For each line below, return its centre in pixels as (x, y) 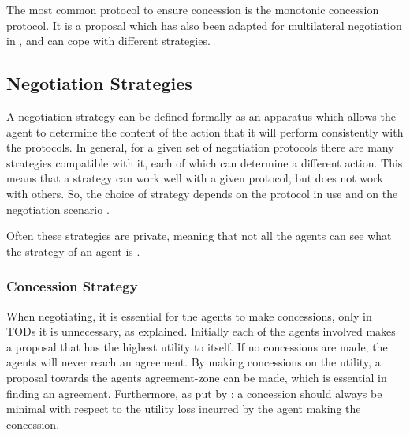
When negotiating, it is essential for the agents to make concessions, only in (189, 315)
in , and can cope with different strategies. (108, 41)
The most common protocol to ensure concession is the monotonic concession (193, 9)
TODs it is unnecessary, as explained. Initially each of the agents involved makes (201, 331)
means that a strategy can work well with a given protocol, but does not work (195, 178)
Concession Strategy (72, 286)
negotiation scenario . (58, 209)
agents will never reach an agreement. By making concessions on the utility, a (194, 362)
